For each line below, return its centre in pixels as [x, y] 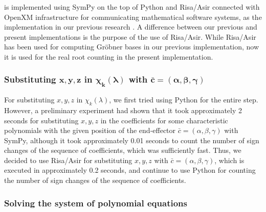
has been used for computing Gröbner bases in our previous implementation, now [132, 47]
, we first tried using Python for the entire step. [184, 100]
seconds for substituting [41, 120]
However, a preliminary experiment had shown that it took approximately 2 [123, 110]
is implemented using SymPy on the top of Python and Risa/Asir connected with [132, 7]
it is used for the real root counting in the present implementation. [109, 56]
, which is [229, 160]
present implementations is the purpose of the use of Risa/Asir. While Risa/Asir [130, 36]
